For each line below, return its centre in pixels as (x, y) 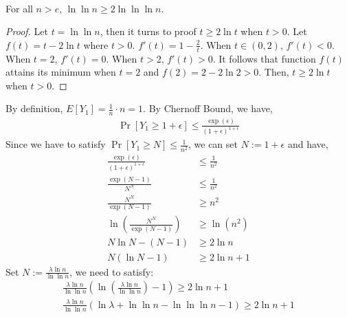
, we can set (213, 144)
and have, (308, 144)
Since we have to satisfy (56, 144)
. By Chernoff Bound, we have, (208, 108)
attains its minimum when (61, 72)
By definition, (34, 108)
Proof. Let (27, 31)
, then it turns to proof (148, 31)
